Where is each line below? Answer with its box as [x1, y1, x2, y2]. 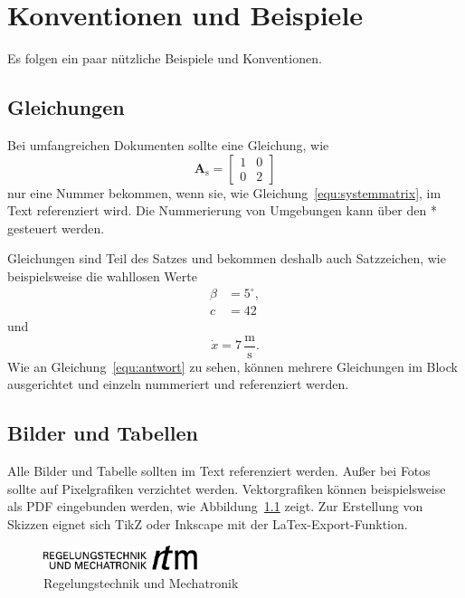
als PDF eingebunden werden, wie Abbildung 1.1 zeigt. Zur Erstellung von [7, 497, 423, 516]
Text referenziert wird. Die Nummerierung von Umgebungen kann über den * [7, 201, 437, 220]
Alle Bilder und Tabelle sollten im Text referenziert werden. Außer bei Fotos [7, 461, 431, 480]
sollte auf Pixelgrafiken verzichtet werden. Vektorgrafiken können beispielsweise [7, 479, 446, 498]
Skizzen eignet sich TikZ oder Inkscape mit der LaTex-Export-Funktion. [7, 514, 408, 533]
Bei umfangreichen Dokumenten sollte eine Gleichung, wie [7, 135, 329, 154]
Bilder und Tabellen [7, 419, 198, 447]
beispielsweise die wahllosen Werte [7, 266, 197, 285]
